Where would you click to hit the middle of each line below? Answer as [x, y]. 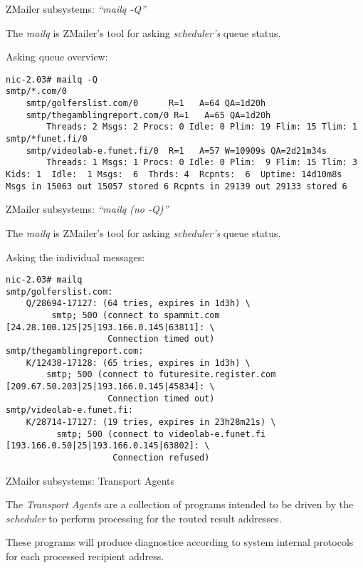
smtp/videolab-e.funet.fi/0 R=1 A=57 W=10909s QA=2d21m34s [177, 151]
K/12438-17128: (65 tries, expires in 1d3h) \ [138, 363]
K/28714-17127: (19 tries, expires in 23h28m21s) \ [151, 422]
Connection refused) [161, 457]
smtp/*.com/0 [36, 91]
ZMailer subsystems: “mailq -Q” [76, 9]
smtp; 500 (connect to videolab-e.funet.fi [161, 434]
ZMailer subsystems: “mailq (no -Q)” [87, 209]
